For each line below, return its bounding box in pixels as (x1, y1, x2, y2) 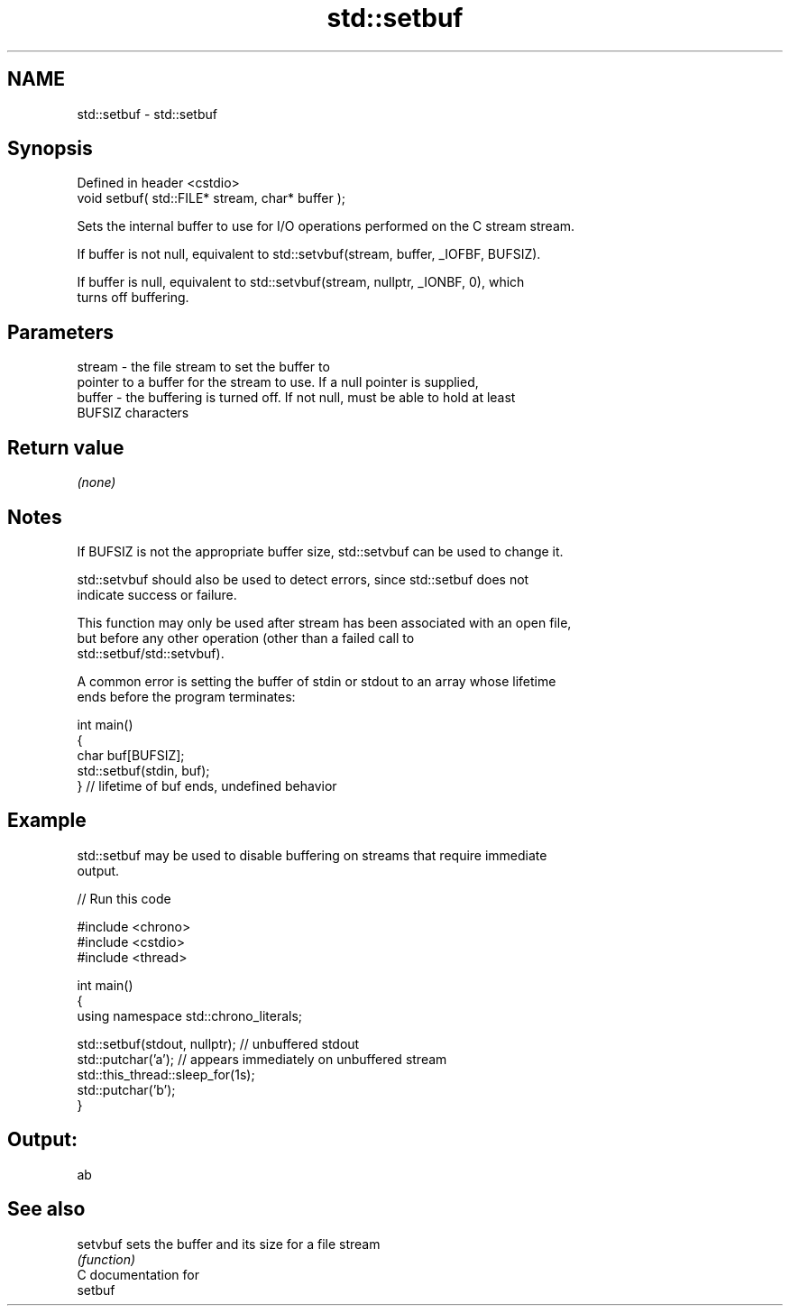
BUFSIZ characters (77, 405, 189, 421)
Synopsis (7, 137, 93, 161)
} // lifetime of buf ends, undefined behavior (77, 777, 337, 794)
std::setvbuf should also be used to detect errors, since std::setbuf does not (77, 571, 529, 587)
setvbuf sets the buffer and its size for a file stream (77, 1235, 381, 1252)
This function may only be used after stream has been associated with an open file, (77, 614, 572, 630)
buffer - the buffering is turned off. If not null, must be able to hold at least (77, 390, 516, 406)
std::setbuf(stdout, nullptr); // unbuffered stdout (77, 1035, 360, 1051)
